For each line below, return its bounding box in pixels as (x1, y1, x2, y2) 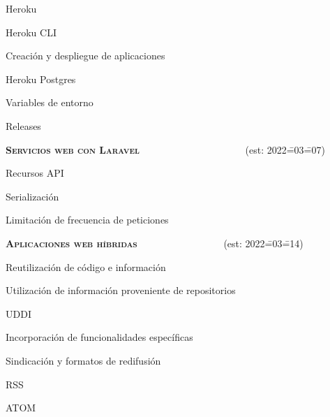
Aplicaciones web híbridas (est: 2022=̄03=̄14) (6, 235, 303, 250)
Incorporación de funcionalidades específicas (6, 330, 193, 344)
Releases (6, 118, 41, 133)
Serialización (6, 189, 59, 203)
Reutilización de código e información (6, 259, 166, 274)
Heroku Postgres (6, 71, 76, 86)
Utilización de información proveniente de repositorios (6, 283, 236, 298)
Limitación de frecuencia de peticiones (6, 212, 169, 227)
